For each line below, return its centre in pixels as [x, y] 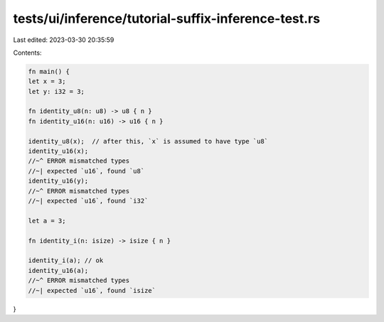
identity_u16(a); [58, 270]
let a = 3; [47, 221]
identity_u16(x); [58, 151]
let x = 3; [47, 81]
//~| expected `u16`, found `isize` [92, 290]
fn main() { [49, 71]
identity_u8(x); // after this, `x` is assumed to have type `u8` [148, 141]
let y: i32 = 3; [57, 91]
